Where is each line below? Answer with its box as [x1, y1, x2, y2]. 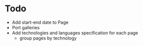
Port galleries [12, 24, 40, 30]
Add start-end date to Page [12, 19, 69, 25]
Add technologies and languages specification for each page [12, 30, 138, 36]
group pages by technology [19, 35, 77, 41]
